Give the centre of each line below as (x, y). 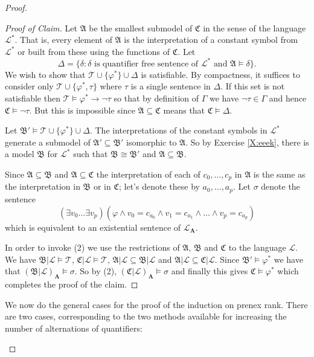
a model (20, 154)
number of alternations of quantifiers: (74, 328)
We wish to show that (45, 74)
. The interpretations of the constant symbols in (178, 130)
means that (184, 110)
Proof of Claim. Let (41, 27)
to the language (257, 247)
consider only (29, 86)
